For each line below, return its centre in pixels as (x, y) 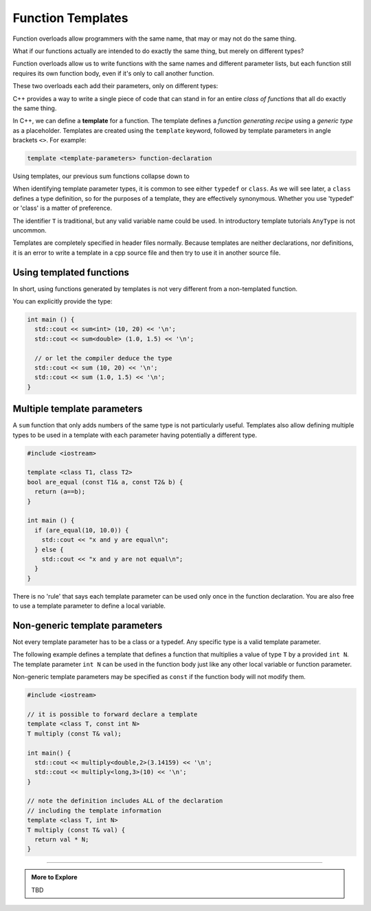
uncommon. (30, 230)
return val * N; (62, 840)
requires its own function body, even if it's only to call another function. (113, 73)
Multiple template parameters (78, 409)
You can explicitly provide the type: (63, 301)
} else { (49, 549)
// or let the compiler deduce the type (103, 358)
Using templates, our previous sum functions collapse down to (101, 176)
